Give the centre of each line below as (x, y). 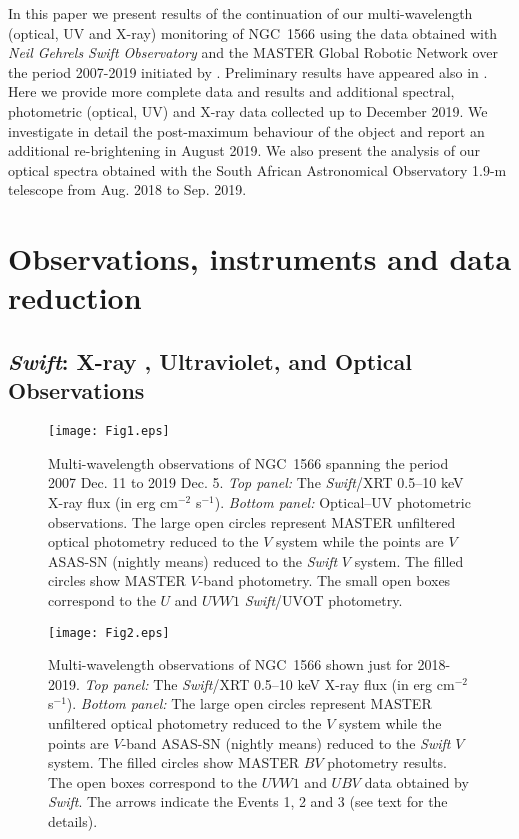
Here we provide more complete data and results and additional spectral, (231, 91)
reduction (75, 297)
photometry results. (387, 762)
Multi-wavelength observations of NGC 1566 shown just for (230, 664)
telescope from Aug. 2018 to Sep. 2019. (127, 189)
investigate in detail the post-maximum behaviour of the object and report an (246, 130)
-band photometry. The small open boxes (324, 580)
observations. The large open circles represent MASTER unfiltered (252, 521)
